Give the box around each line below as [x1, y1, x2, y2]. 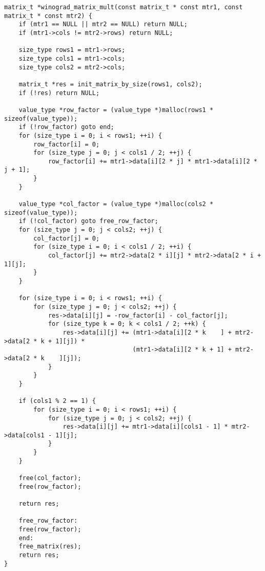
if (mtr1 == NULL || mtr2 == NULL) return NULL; [18, 21, 188, 28]
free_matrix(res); [18, 543, 81, 550]
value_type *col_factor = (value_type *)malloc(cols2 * [18, 200, 214, 208]
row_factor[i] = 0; [33, 140, 100, 148]
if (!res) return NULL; [18, 89, 100, 97]
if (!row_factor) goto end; [18, 123, 114, 131]
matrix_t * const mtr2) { [4, 12, 92, 20]
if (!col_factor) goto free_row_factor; [18, 217, 158, 225]
